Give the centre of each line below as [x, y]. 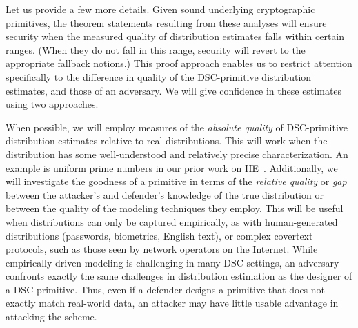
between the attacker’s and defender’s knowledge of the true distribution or [165, 194]
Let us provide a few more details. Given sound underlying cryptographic [160, 9]
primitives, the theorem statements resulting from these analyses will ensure [166, 22]
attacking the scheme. [51, 317]
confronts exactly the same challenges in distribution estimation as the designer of [179, 276]
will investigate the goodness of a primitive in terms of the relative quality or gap [176, 181]
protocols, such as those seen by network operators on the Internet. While [162, 249]
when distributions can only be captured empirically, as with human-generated [172, 221]
